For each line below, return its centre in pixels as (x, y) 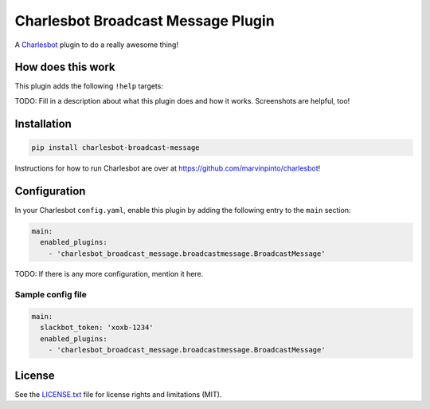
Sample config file (51, 295)
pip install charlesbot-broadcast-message (115, 147)
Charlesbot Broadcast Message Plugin (145, 21)
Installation (43, 124)
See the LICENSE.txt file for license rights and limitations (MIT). (118, 394)
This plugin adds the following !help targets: (89, 86)
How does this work (65, 67)
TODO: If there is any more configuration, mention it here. (109, 274)
